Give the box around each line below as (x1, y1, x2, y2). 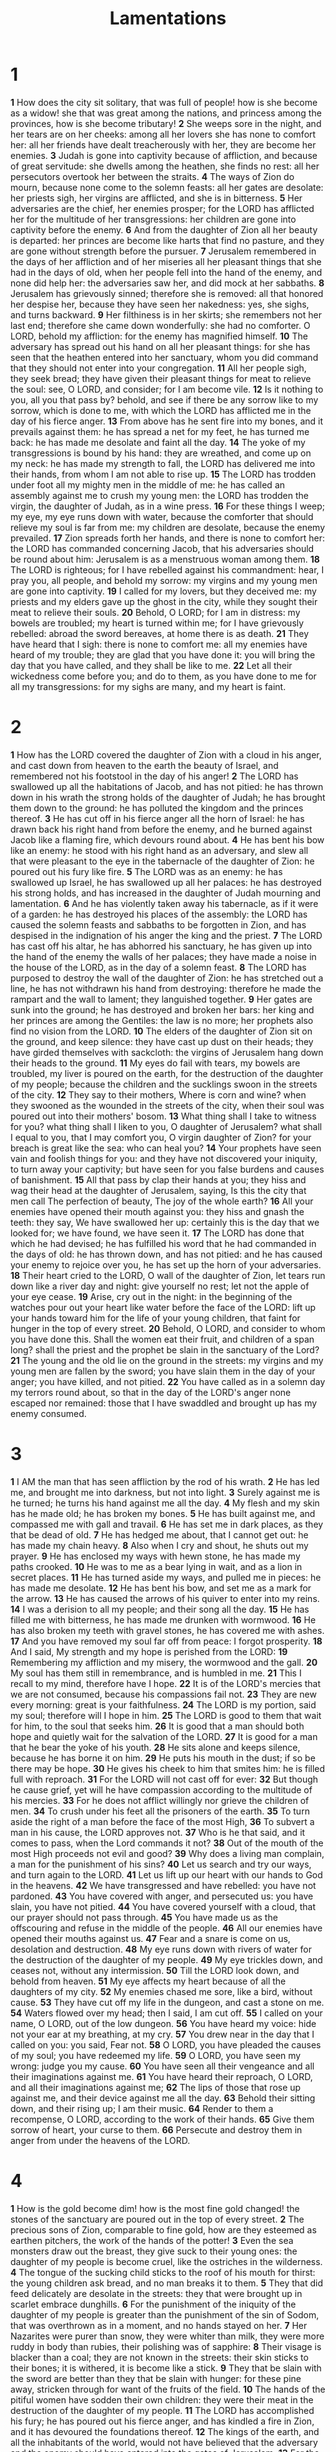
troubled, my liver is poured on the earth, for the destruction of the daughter (10, 1067, 324, 1079)
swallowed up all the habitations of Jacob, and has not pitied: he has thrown (10, 780, 324, 792)
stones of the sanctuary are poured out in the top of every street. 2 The (10, 2213, 305, 2225)
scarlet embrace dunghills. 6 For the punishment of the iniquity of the (10, 2298, 297, 2310)
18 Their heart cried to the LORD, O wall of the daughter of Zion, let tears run (10, 1269, 326, 1281)
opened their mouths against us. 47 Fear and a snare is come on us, (10, 1932, 291, 1944)
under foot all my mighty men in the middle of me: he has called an (10, 478, 286, 491)
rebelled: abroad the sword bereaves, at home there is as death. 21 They (10, 627, 310, 639)
